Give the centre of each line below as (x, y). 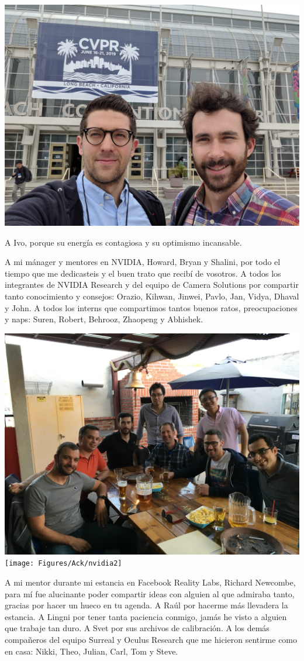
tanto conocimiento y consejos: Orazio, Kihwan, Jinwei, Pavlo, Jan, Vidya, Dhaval (152, 296)
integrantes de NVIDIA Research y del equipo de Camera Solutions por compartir (152, 285)
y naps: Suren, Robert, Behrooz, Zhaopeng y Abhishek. (104, 319)
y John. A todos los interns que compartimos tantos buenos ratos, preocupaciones (151, 307)
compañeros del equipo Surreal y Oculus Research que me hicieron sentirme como (151, 639)
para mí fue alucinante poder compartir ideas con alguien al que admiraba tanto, (150, 593)
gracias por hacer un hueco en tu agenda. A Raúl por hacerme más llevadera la (146, 605)
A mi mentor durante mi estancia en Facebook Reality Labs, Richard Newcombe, (150, 582)
